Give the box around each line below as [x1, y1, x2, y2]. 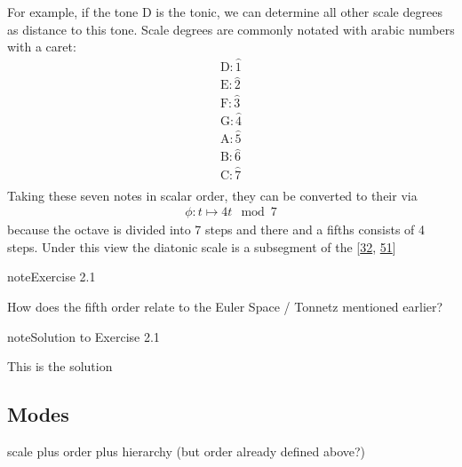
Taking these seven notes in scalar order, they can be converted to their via [7, 186, 418, 204]
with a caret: [7, 37, 76, 56]
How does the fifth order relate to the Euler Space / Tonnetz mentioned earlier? [7, 297, 443, 315]
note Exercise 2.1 [7, 267, 96, 286]
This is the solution [7, 357, 113, 376]
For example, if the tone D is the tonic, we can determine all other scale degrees [7, 3, 442, 20]
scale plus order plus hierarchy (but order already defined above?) [7, 441, 366, 460]
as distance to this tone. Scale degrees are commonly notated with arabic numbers [7, 20, 455, 38]
